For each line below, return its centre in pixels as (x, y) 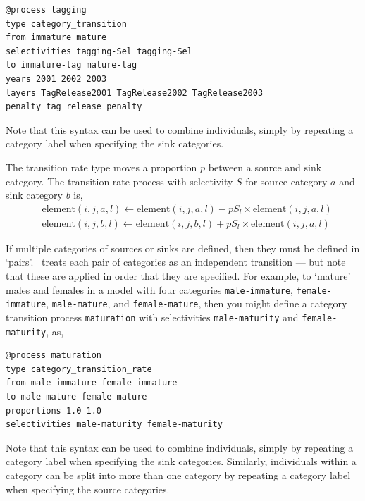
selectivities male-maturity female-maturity (114, 425)
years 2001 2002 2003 (56, 79)
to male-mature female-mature (76, 396)
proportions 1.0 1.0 (54, 410)
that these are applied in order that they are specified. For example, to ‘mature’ (178, 275)
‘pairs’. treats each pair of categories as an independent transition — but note (176, 262)
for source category (286, 181)
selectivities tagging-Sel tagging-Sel (99, 51)
